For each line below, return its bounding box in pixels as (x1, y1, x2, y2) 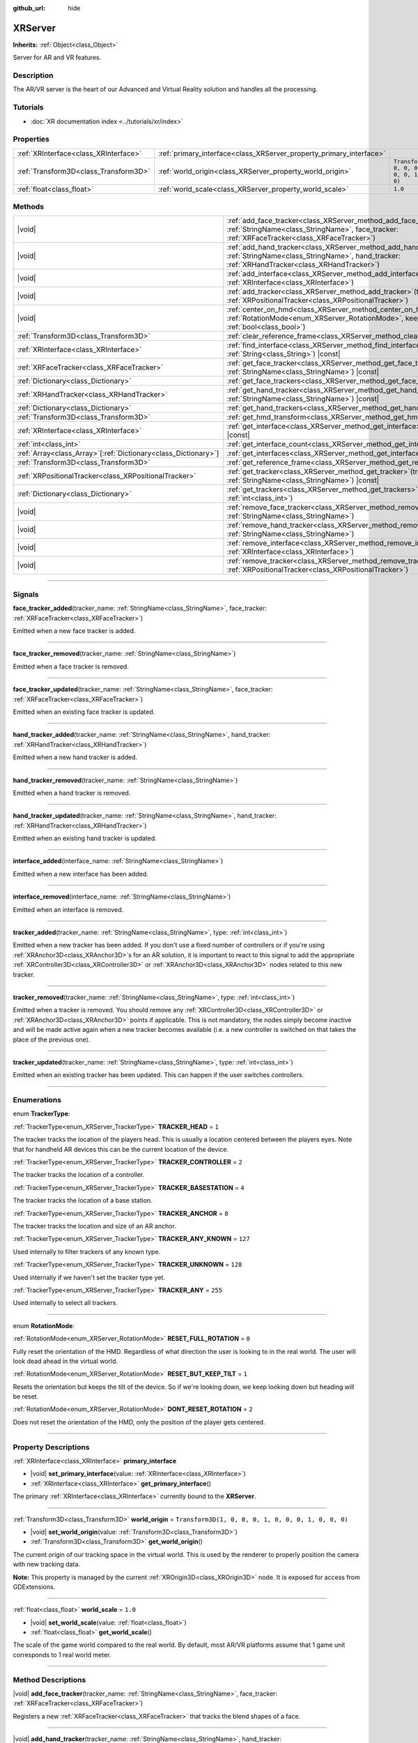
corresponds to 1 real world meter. (13, 1650, 111, 1659)
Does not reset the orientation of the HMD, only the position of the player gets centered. (13, 1417, 265, 1426)
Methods (13, 202, 45, 212)
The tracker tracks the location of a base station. (13, 1196, 153, 1205)
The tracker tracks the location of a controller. (13, 1171, 145, 1179)
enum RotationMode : (13, 1321, 75, 1330)
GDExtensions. (13, 1583, 56, 1591)
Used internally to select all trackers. (13, 1299, 118, 1307)
